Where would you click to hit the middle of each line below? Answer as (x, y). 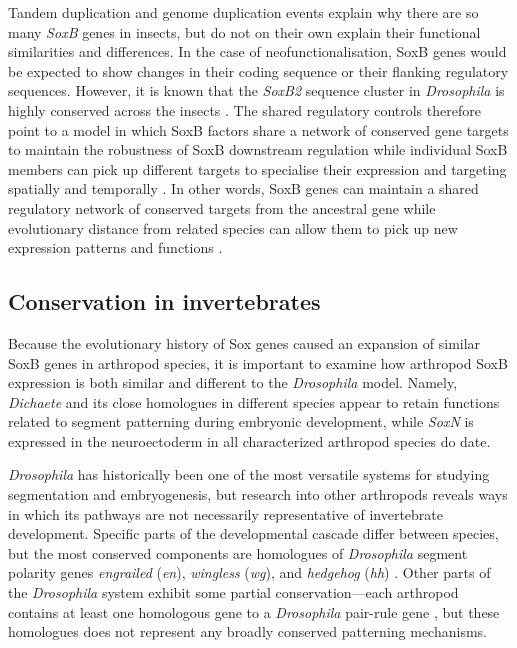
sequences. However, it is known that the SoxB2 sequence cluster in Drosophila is (256, 90)
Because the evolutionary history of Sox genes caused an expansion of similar (244, 342)
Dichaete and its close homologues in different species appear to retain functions (254, 401)
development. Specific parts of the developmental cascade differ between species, (253, 533)
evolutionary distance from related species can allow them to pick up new (233, 227)
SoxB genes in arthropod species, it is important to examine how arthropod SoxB (258, 362)
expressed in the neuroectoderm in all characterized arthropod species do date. (249, 440)
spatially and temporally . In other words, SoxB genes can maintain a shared (243, 188)
